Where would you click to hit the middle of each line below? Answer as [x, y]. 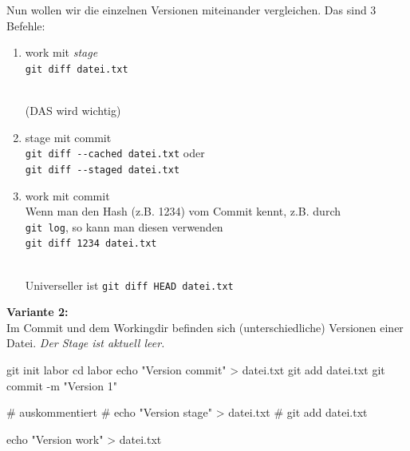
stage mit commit [68, 137]
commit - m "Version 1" [62, 385]
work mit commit [67, 195]
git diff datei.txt [77, 69]
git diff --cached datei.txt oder [115, 153]
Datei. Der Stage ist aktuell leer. [86, 343]
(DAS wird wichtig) [73, 111]
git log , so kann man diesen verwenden [124, 226]
